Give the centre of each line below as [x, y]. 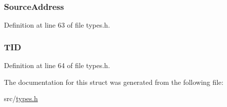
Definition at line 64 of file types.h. [57, 65]
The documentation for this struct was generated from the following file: [114, 82]
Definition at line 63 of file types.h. [57, 25]
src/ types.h [21, 98]
